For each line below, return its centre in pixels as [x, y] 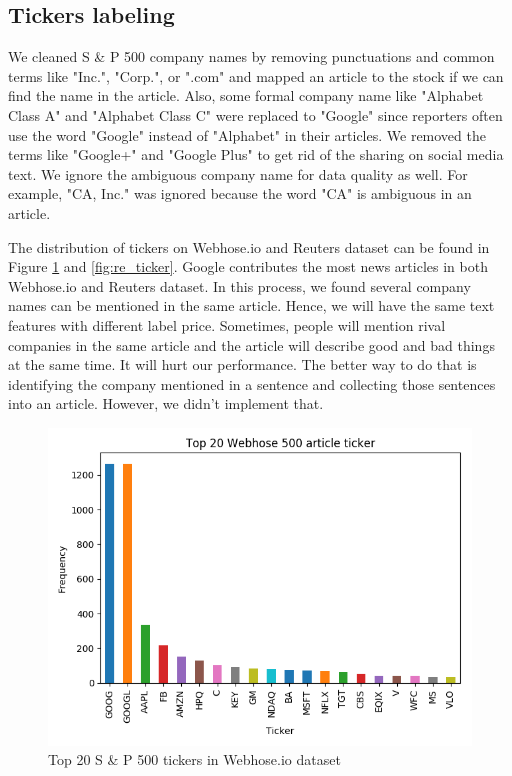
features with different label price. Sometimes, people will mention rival [227, 324]
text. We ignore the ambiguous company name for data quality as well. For [238, 173]
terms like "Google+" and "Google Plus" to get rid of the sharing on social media [256, 154]
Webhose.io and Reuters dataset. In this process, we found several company [239, 285]
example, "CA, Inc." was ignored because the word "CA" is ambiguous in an [240, 193]
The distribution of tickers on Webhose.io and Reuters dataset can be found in [249, 246]
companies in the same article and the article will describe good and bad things [251, 344]
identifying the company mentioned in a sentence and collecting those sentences [252, 383]
